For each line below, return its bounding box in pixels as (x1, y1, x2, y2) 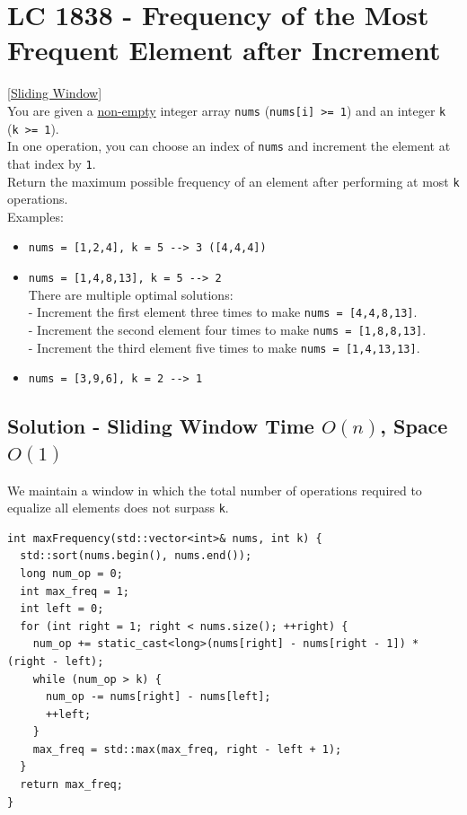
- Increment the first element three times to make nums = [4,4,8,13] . (28, 302, 418, 321)
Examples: (7, 206, 64, 225)
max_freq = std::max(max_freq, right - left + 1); (32, 742, 342, 756)
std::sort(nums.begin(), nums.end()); (20, 549, 252, 563)
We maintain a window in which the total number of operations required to (7, 480, 422, 499)
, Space (380, 412, 448, 440)
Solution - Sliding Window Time (7, 412, 314, 440)
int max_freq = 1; (20, 584, 130, 598)
